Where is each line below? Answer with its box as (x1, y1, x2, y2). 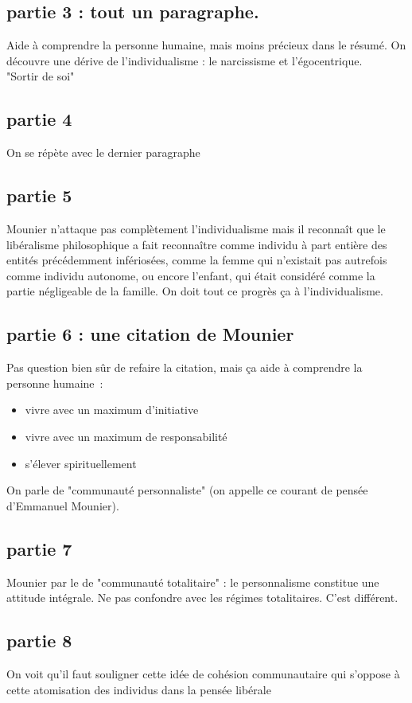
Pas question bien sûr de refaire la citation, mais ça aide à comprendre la (6, 359, 363, 376)
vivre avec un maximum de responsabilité (25, 428, 227, 444)
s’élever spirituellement (25, 455, 137, 471)
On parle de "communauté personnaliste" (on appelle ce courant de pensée (6, 482, 368, 498)
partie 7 (6, 536, 72, 560)
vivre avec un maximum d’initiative (25, 401, 199, 418)
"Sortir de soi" (6, 68, 75, 84)
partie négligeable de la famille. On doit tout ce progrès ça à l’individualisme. (6, 283, 383, 299)
